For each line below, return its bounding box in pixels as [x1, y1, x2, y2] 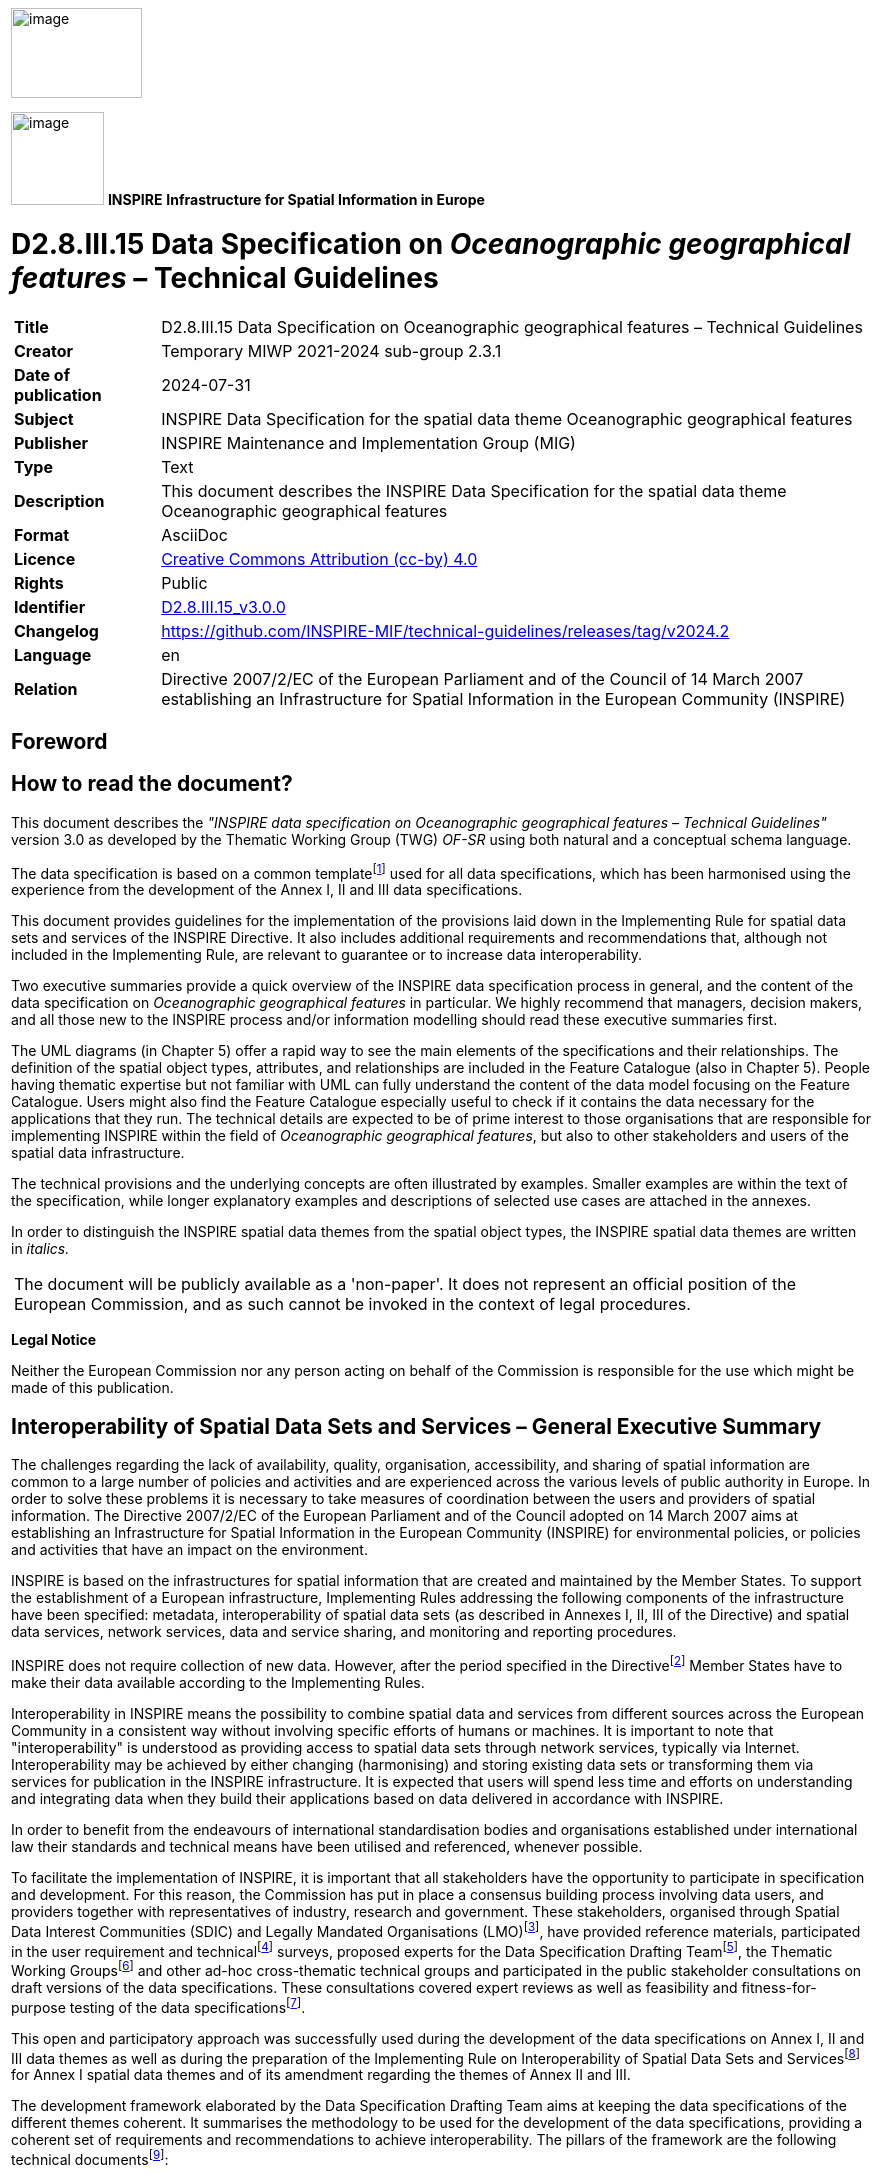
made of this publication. [11, 1379, 174, 1397]
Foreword [11, 728, 108, 754]
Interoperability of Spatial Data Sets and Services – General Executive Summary [11, 1413, 822, 1439]
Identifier [14, 596, 86, 617]
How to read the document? [11, 771, 293, 797]
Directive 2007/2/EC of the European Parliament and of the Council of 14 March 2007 [161, 668, 804, 689]
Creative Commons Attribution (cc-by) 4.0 [161, 548, 478, 569]
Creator [14, 340, 73, 361]
